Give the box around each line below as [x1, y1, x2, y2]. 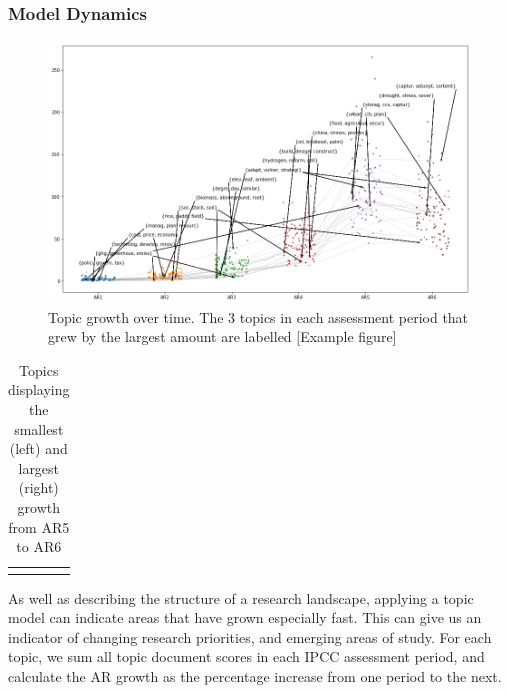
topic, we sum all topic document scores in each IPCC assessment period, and [8, 646, 485, 667]
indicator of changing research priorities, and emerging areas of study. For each [8, 626, 492, 647]
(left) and [9, 438, 68, 459]
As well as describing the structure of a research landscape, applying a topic [8, 587, 474, 608]
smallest [14, 418, 64, 439]
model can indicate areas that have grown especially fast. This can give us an [8, 607, 482, 628]
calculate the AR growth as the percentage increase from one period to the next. [8, 665, 502, 686]
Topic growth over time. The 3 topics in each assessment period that [48, 306, 469, 327]
